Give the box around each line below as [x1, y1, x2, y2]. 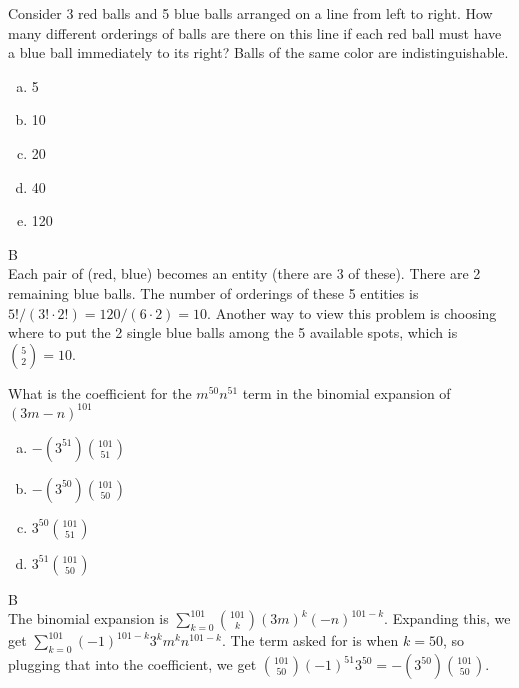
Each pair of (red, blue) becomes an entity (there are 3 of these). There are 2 [8, 263, 481, 284]
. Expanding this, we [384, 608, 511, 629]
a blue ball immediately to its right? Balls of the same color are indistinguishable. [8, 42, 509, 63]
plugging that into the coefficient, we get [8, 654, 257, 675]
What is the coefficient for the [8, 382, 192, 403]
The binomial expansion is [8, 608, 169, 629]
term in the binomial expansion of [242, 382, 451, 403]
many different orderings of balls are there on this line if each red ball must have [8, 22, 502, 43]
